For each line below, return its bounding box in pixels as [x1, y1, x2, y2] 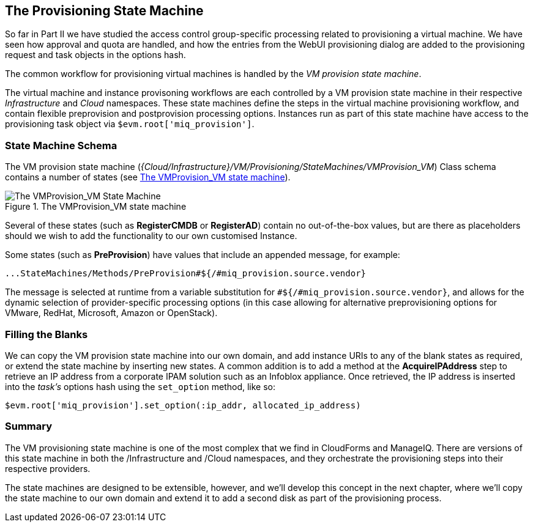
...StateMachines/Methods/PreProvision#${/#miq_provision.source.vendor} [5, 268, 367, 279]
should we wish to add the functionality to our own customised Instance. [5, 230, 297, 241]
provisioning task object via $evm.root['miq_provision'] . [5, 119, 255, 130]
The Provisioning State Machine [5, 3, 204, 18]
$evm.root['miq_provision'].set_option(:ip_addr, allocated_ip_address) [5, 400, 361, 410]
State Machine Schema [5, 139, 117, 152]
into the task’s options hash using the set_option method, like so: [5, 381, 276, 392]
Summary [5, 420, 53, 433]
